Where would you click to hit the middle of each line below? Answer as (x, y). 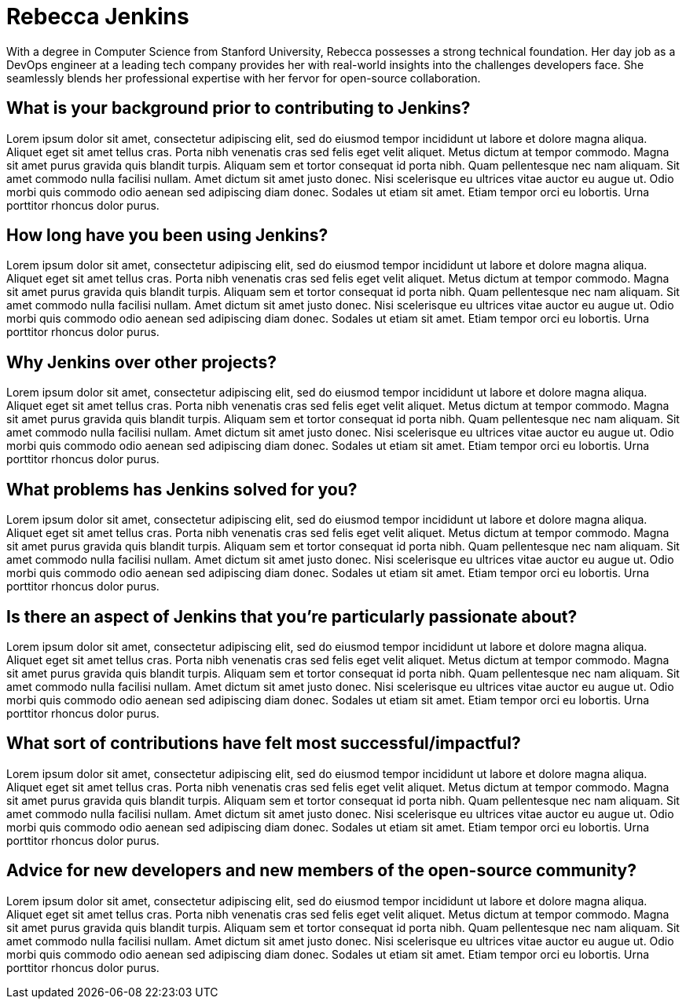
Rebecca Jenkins (98, 16)
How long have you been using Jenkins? (167, 236)
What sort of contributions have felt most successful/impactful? (264, 744)
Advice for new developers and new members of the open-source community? (321, 871)
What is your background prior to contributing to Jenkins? (238, 108)
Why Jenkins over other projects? (141, 362)
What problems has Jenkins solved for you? (182, 489)
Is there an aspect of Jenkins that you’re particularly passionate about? (292, 616)
